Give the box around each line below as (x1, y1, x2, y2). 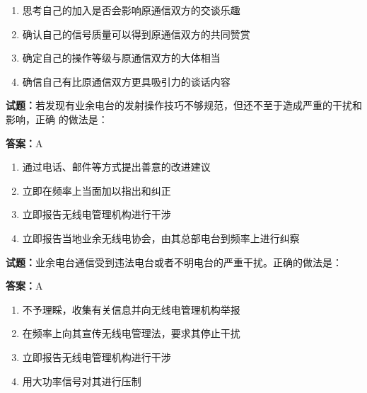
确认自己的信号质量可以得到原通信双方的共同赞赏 (22, 26, 250, 41)
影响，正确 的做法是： (6, 111, 108, 126)
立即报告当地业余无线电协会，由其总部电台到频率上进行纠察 (22, 230, 300, 245)
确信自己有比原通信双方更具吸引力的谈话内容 (22, 74, 231, 89)
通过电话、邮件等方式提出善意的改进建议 (22, 159, 211, 174)
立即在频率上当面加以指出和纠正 (22, 183, 171, 198)
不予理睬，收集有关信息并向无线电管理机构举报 (22, 302, 240, 317)
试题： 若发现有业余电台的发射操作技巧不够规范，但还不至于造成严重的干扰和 (6, 98, 362, 113)
